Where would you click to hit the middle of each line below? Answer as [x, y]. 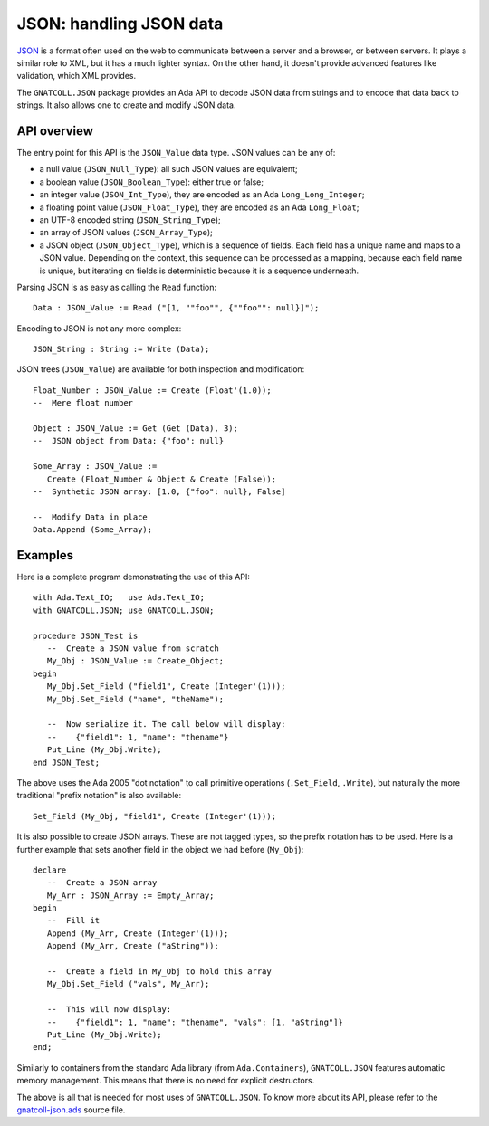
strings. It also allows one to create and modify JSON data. [126, 105]
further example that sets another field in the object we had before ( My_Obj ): [160, 849]
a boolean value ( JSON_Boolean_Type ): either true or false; [152, 182]
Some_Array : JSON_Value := [95, 467]
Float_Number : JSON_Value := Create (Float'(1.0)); [152, 390]
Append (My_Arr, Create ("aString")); [133, 946]
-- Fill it [73, 921]
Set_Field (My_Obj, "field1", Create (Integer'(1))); [154, 816]
